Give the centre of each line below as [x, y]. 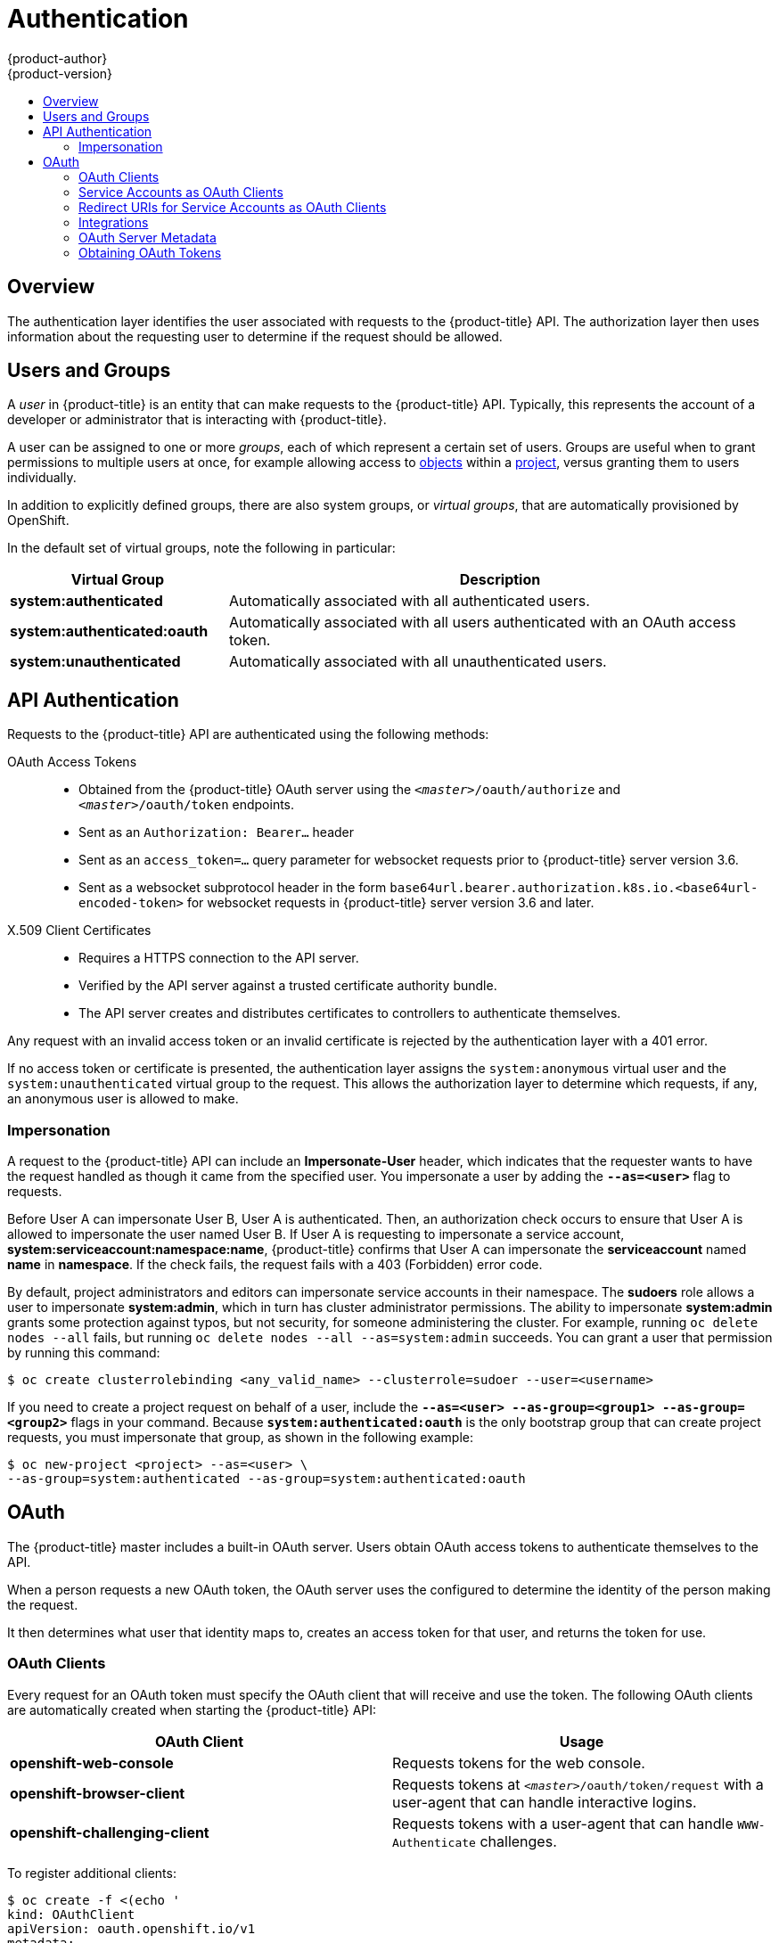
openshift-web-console [92, 1763]
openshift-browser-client [98, 1793]
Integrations [114, 222]
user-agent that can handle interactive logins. [545, 1802]
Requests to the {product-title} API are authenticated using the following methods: [248, 734]
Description [500, 580]
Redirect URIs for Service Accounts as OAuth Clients [233, 207]
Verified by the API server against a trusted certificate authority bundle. [288, 986]
